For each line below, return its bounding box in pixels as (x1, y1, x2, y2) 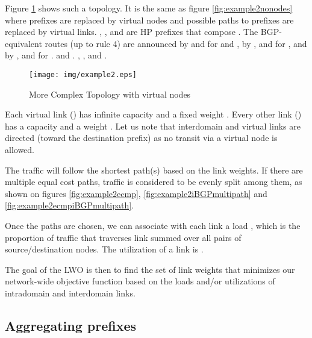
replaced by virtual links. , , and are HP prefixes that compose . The (5, 25, 258, 38)
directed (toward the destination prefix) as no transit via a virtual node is (5, 131, 278, 144)
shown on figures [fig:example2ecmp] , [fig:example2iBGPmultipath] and (5, 187, 267, 199)
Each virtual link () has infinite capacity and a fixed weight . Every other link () (5, 108, 302, 120)
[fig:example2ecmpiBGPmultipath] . (5, 199, 134, 211)
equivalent (5, 37, 42, 49)
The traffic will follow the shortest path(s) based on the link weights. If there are (5, 163, 303, 176)
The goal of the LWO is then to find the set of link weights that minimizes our (5, 263, 295, 275)
